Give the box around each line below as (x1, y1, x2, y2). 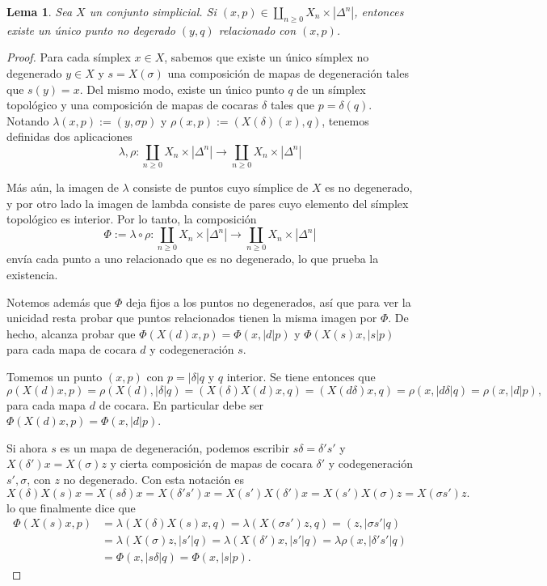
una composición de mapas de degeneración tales (167, 64, 409, 81)
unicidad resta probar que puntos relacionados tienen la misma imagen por (6, 309, 377, 326)
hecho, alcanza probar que (6, 325, 136, 342)
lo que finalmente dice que (6, 499, 136, 516)
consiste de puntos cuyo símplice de (133, 179, 309, 196)
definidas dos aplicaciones (6, 128, 133, 145)
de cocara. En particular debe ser (99, 396, 264, 413)
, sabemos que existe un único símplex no (164, 49, 369, 66)
